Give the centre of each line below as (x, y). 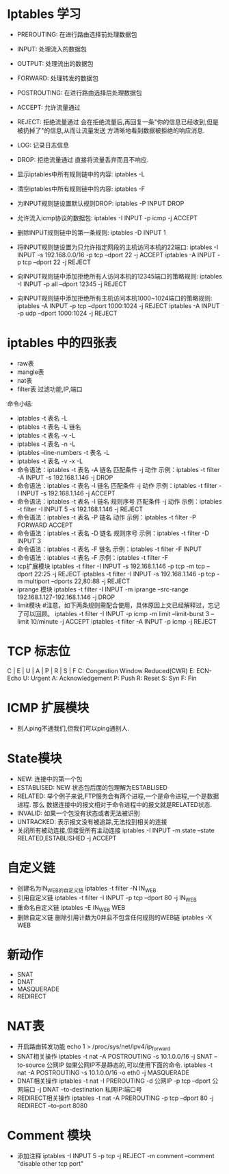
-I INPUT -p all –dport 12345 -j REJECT (72, 284)
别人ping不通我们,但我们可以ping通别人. (73, 728)
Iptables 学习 (44, 14)
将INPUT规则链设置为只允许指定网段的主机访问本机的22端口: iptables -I (118, 247)
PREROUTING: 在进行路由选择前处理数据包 (77, 34)
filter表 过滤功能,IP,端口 (50, 389)
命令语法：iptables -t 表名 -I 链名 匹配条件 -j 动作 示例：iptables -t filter (117, 485)
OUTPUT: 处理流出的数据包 (55, 63)
